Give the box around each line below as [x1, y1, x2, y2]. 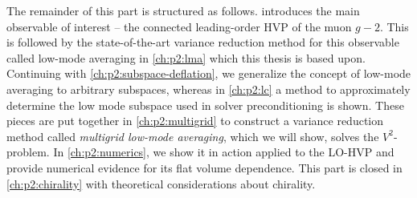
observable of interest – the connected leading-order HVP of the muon [6, 18, 352, 34]
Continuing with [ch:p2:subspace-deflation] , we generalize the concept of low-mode [6, 65, 411, 82]
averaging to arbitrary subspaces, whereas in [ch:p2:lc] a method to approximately [6, 80, 411, 97]
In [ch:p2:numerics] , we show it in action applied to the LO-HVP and [53, 143, 395, 160]
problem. [6, 143, 50, 160]
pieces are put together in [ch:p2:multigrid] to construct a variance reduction [6, 112, 384, 129]
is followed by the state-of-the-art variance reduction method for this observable [6, 34, 399, 51]
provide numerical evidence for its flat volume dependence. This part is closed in [6, 159, 403, 176]
